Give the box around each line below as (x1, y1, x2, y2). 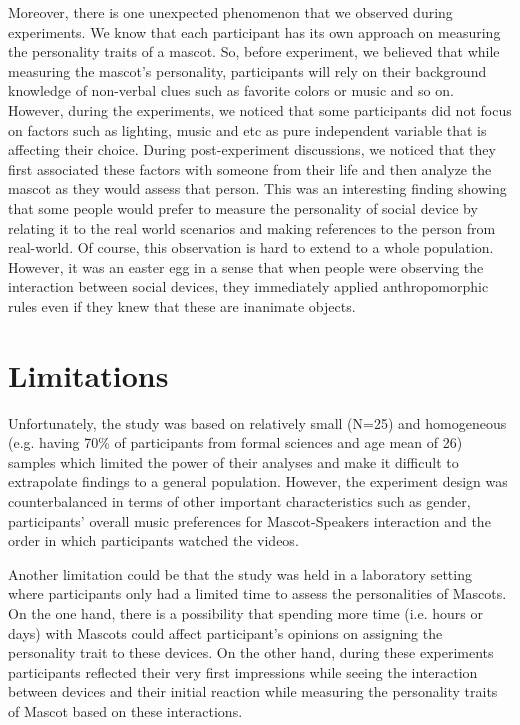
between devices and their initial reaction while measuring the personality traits (8, 681, 498, 702)
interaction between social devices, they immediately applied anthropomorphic (8, 276, 489, 297)
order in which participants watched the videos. (8, 530, 299, 551)
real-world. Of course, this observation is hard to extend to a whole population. (8, 237, 494, 258)
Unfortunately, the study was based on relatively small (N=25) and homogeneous (8, 412, 507, 433)
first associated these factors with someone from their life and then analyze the (8, 158, 492, 179)
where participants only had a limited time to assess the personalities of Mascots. (8, 583, 507, 604)
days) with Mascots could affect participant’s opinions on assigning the (8, 622, 443, 643)
